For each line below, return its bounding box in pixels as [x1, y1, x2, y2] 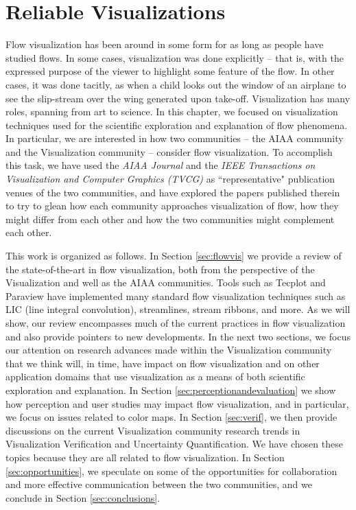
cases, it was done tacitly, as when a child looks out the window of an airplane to [5, 77, 346, 91]
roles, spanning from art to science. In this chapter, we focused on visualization [5, 104, 338, 119]
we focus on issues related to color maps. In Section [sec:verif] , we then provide [5, 410, 337, 424]
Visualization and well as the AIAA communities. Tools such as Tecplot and [5, 275, 326, 290]
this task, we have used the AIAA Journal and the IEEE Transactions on [5, 158, 316, 172]
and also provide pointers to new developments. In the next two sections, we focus [5, 329, 351, 343]
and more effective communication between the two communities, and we [5, 477, 312, 491]
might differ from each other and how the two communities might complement [5, 211, 335, 226]
